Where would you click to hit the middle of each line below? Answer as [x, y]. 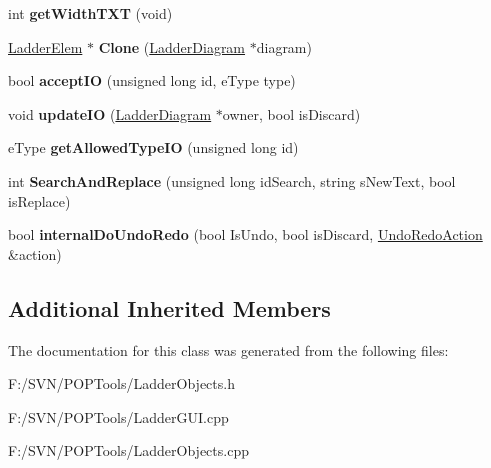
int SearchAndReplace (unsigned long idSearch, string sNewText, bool [232, 180]
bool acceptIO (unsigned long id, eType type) [152, 80]
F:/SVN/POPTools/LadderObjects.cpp [128, 450]
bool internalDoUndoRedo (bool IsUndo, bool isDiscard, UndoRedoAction [245, 234]
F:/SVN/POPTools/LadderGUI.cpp [118, 416]
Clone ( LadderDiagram [172, 46]
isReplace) [39, 200]
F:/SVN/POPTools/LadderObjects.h [121, 383]
